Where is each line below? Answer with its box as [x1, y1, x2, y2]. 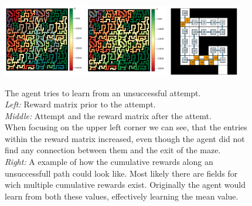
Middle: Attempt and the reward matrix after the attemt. [5, 109, 212, 121]
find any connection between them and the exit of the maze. [5, 144, 221, 156]
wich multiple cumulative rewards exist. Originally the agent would [5, 178, 246, 191]
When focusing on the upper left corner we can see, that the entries [5, 121, 247, 133]
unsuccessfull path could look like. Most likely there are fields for [5, 167, 238, 179]
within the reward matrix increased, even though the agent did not [5, 132, 245, 144]
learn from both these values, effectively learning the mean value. [5, 190, 239, 202]
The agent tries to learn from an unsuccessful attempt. [5, 86, 201, 99]
